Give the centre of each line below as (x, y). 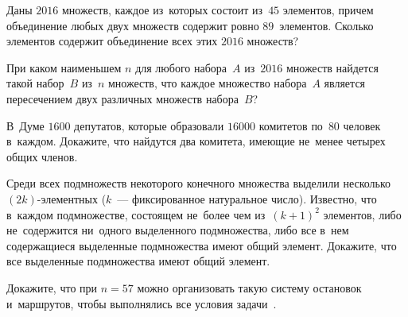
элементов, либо (362, 214)
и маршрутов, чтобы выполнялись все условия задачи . (142, 303)
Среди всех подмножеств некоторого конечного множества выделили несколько (199, 183)
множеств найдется (332, 67)
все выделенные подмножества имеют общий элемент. (138, 261)
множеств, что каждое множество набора (207, 83)
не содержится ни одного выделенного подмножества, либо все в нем (178, 230)
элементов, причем (328, 10)
